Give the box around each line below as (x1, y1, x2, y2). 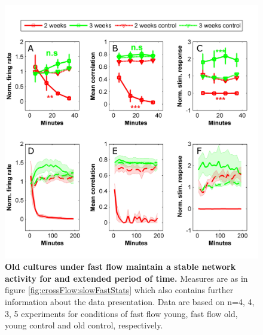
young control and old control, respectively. (5, 319, 163, 331)
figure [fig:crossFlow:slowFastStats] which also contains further (5, 284, 234, 296)
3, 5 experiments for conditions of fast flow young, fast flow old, (5, 307, 238, 319)
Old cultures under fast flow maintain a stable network (5, 260, 236, 273)
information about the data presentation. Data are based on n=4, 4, (5, 295, 255, 307)
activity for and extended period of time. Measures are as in (5, 272, 248, 284)
